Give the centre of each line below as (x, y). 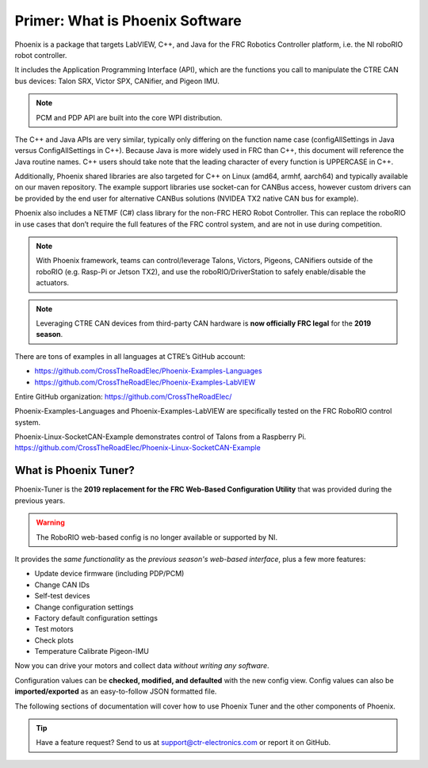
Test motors (54, 629)
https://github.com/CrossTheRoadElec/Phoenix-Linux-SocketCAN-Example (138, 448)
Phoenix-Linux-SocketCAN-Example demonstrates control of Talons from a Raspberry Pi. (160, 437)
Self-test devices (62, 596)
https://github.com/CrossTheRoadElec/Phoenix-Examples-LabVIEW (145, 382)
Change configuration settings (84, 607)
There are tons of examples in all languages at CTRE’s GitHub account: (130, 356)
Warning (50, 522)
